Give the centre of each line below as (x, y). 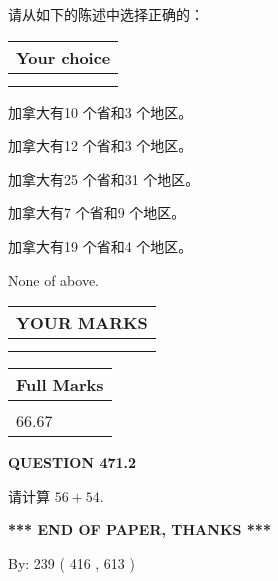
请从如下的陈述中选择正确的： (106, 14)
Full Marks (60, 385)
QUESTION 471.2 (72, 462)
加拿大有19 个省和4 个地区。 (100, 245)
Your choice (63, 57)
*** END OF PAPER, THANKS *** (139, 529)
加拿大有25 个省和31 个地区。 (104, 178)
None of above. (53, 279)
